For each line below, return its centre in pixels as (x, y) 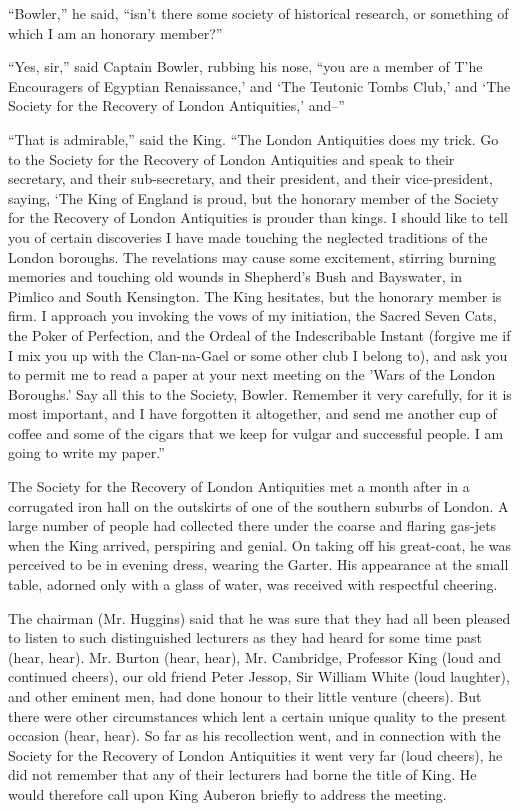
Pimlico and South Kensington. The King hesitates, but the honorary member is (255, 295)
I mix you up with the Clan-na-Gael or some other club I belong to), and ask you (258, 354)
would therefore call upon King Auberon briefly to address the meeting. (227, 793)
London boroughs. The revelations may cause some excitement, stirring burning (252, 256)
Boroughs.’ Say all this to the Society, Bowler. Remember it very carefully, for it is (260, 393)
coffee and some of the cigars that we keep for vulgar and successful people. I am (256, 432)
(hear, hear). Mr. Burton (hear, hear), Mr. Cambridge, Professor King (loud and (254, 656)
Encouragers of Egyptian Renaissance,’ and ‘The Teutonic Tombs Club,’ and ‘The (259, 85)
